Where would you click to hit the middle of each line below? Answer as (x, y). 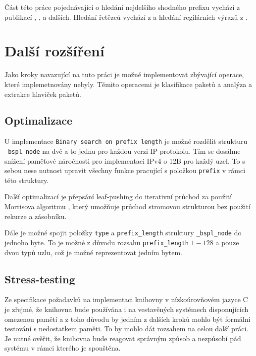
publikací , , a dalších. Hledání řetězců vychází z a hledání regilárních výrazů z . (126, 17)
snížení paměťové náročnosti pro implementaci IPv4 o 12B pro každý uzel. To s (125, 160)
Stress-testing (40, 279)
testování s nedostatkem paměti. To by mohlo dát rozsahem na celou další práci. (127, 329)
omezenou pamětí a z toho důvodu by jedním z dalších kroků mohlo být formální (128, 319)
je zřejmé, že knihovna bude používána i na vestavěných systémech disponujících (127, 309)
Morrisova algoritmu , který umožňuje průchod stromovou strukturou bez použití (128, 206)
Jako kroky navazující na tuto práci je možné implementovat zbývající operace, (124, 74)
